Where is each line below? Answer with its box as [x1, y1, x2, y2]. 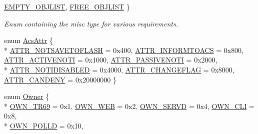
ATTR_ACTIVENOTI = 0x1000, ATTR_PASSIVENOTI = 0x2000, [4, 54, 217, 65]
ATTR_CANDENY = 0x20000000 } [4, 74, 116, 84]
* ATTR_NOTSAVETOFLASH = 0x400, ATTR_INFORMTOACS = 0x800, [4, 44, 243, 55]
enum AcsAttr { [4, 35, 53, 45]
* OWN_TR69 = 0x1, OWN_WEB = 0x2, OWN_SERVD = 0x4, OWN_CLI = [4, 100, 254, 111]
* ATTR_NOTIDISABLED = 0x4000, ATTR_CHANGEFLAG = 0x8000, [4, 64, 234, 74]
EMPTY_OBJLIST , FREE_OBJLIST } [4, 1, 130, 11]
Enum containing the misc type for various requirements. [4, 18, 178, 28]
